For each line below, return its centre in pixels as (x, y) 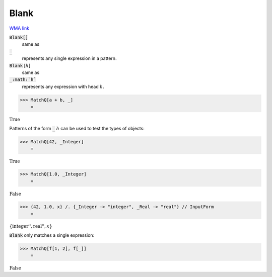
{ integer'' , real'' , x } (31, 226)
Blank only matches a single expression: (52, 235)
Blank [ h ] (20, 65)
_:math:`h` (23, 80)
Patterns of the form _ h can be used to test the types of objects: (77, 128)
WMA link (19, 28)
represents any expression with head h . (63, 86)
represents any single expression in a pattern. (69, 58)
